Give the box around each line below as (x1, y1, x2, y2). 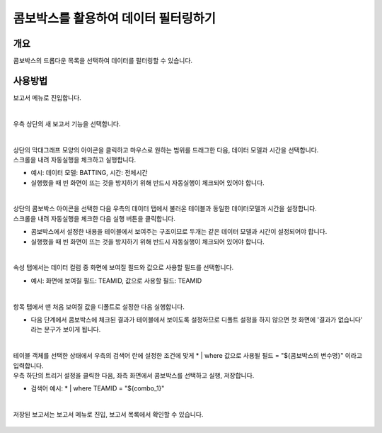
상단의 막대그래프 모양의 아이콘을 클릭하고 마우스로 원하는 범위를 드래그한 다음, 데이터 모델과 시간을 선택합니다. (13, 145, 319, 154)
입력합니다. (13, 361, 44, 370)
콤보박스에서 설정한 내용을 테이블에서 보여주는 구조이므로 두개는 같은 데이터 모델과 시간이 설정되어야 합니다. (30, 227, 328, 236)
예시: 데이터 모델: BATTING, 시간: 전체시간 (30, 169, 148, 177)
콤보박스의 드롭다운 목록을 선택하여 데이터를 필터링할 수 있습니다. (13, 57, 193, 65)
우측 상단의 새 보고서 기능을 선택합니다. (13, 119, 121, 128)
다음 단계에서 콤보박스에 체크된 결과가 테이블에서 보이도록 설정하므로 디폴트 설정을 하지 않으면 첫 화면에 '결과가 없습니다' (30, 315, 364, 324)
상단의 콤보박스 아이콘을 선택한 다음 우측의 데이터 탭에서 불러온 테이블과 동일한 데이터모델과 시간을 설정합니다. (13, 204, 318, 213)
